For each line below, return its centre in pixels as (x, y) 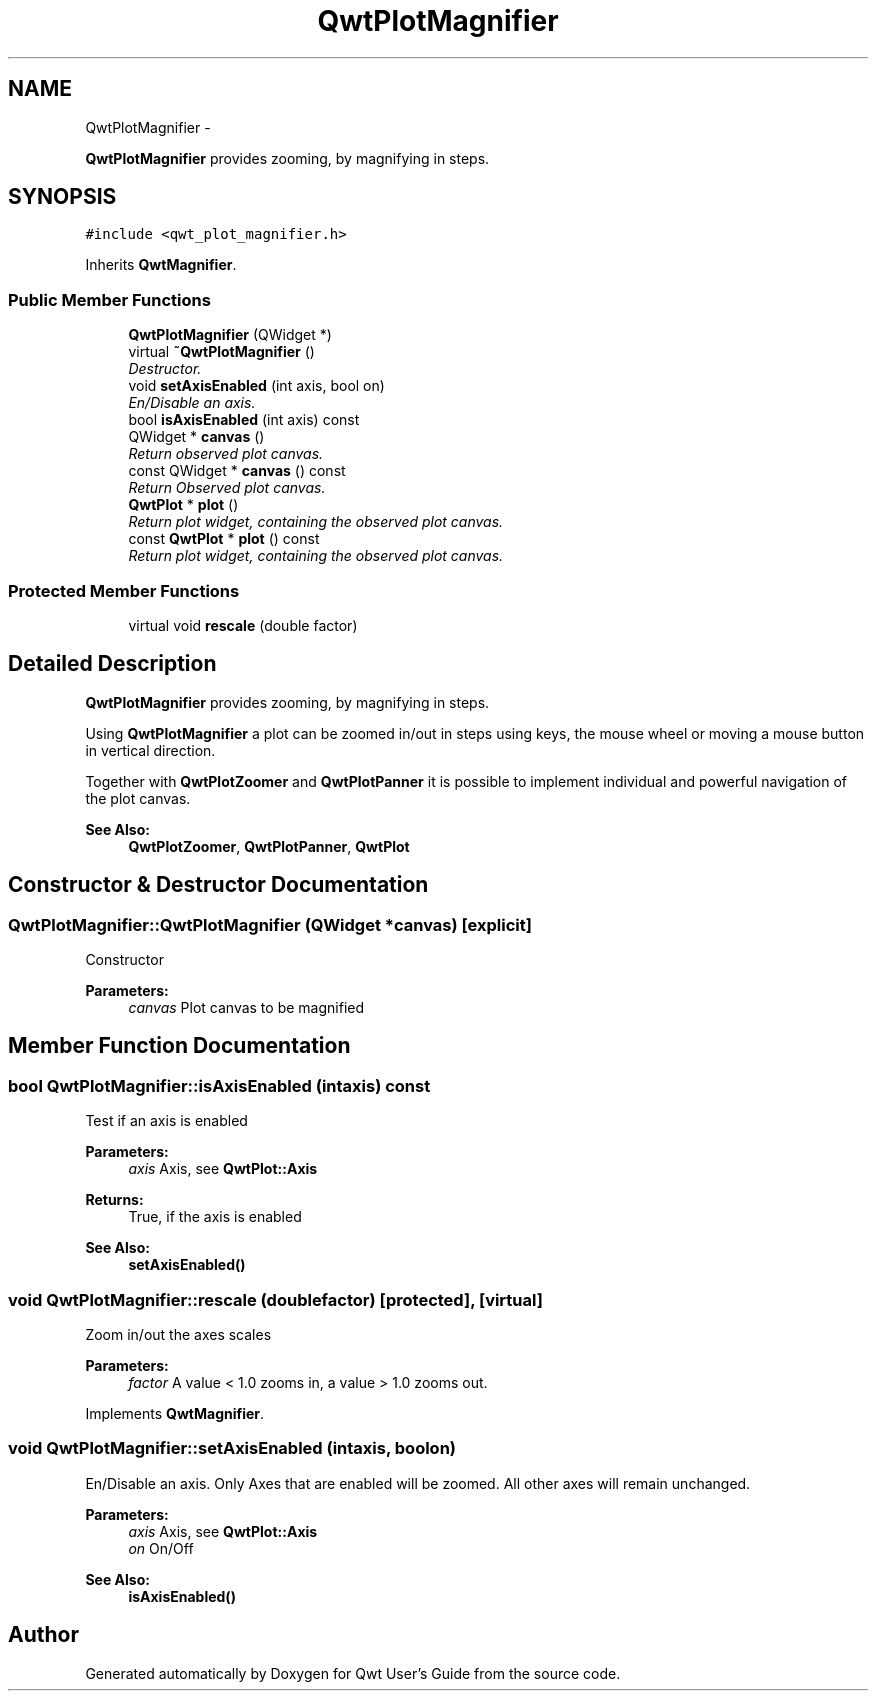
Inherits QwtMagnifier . (161, 265)
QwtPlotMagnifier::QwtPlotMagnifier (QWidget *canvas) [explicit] (270, 924)
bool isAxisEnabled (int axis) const (244, 420)
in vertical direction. (150, 750)
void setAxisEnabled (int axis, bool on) (256, 386)
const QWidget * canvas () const (237, 471)
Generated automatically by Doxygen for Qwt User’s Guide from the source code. (353, 1673)
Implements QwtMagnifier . (175, 1413)
